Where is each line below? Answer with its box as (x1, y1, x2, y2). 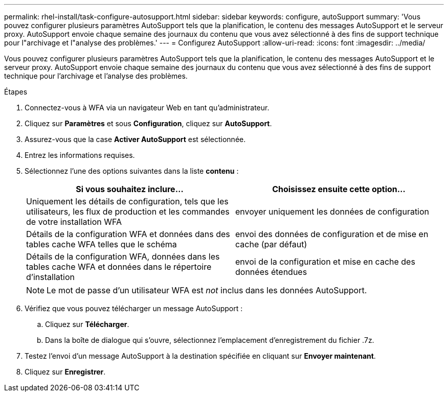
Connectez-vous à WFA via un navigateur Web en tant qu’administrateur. (25, 103, 270, 112)
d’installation (26, 272, 75, 282)
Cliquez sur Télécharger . (45, 320, 129, 329)
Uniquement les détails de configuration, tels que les (26, 196, 229, 206)
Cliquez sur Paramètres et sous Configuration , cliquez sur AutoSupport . (25, 119, 272, 128)
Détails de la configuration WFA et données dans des (26, 229, 230, 239)
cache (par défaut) (235, 239, 307, 249)
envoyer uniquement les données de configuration (235, 206, 430, 217)
